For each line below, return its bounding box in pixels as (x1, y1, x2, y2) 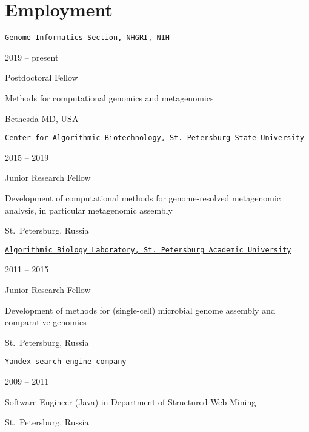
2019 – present (5, 50, 59, 63)
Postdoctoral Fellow (5, 71, 78, 84)
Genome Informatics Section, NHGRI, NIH (5, 33, 170, 42)
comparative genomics (5, 316, 87, 328)
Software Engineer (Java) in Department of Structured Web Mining (5, 395, 256, 408)
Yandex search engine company (5, 357, 127, 366)
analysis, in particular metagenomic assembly (5, 203, 173, 216)
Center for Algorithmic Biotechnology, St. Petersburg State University (5, 133, 304, 143)
